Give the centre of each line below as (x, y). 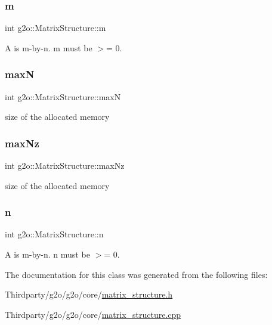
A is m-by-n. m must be (49, 47)
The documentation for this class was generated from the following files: (136, 274)
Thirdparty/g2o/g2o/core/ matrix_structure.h (89, 294)
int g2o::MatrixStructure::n (54, 234)
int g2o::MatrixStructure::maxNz (65, 165)
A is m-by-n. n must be (47, 254)
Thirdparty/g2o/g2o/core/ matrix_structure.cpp (93, 314)
